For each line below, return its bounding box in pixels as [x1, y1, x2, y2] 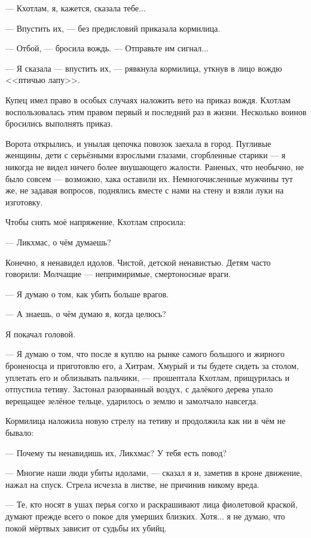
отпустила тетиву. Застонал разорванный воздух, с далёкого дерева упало [5, 383, 273, 395]
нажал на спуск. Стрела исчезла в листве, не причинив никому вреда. [5, 478, 260, 490]
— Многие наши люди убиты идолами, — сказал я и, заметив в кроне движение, [5, 466, 303, 479]
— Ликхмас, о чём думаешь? [5, 235, 111, 248]
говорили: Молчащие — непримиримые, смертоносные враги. [5, 268, 231, 280]
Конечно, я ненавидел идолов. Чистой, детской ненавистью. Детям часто [5, 256, 271, 268]
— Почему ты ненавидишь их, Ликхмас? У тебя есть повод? [5, 446, 227, 459]
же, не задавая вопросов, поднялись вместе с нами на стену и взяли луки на [5, 184, 284, 196]
